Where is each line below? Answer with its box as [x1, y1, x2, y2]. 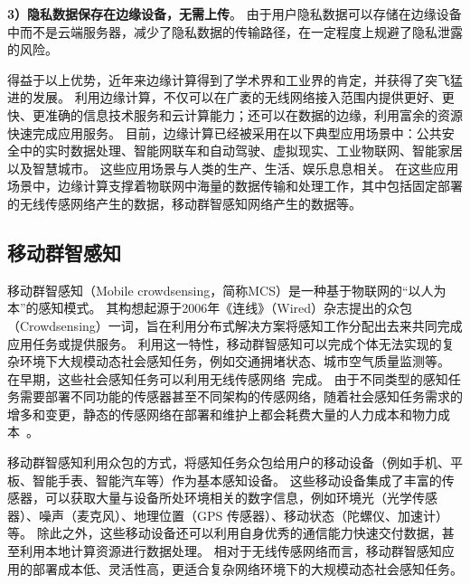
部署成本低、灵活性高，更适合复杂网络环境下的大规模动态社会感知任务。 [32, 559, 463, 578]
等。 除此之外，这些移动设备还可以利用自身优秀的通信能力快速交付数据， [7, 523, 442, 542]
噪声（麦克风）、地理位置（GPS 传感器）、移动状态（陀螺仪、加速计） [38, 505, 448, 524]
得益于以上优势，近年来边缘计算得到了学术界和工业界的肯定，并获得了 [7, 70, 425, 89]
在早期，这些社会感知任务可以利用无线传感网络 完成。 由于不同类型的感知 [7, 369, 448, 388]
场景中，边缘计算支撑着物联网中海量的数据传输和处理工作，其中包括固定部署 [7, 176, 463, 195]
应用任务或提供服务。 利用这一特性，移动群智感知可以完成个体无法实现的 [7, 334, 442, 353]
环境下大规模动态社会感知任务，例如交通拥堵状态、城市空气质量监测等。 [19, 352, 450, 371]
